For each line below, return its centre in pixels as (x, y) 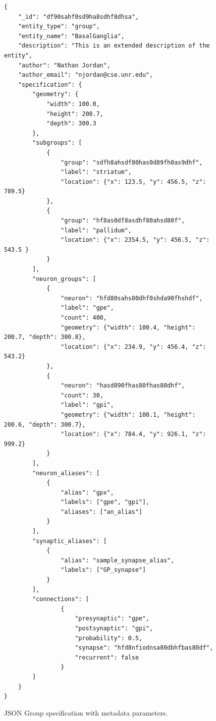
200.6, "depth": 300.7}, (45, 424)
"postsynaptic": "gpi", (114, 628)
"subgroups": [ (57, 143)
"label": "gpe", (87, 308)
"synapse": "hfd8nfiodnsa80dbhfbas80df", (144, 648)
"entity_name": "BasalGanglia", (71, 36)
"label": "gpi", (87, 405)
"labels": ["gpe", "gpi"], (105, 502)
